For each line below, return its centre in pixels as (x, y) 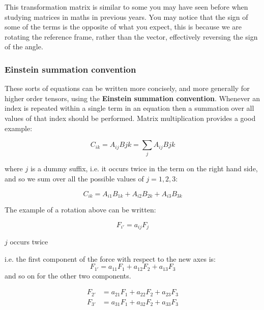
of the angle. (24, 46)
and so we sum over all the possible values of (74, 179)
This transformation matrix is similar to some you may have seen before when (126, 7)
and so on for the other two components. (68, 275)
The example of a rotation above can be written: (80, 210)
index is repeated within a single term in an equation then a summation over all (129, 108)
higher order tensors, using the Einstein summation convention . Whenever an (132, 98)
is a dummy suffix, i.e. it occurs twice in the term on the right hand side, (144, 168)
